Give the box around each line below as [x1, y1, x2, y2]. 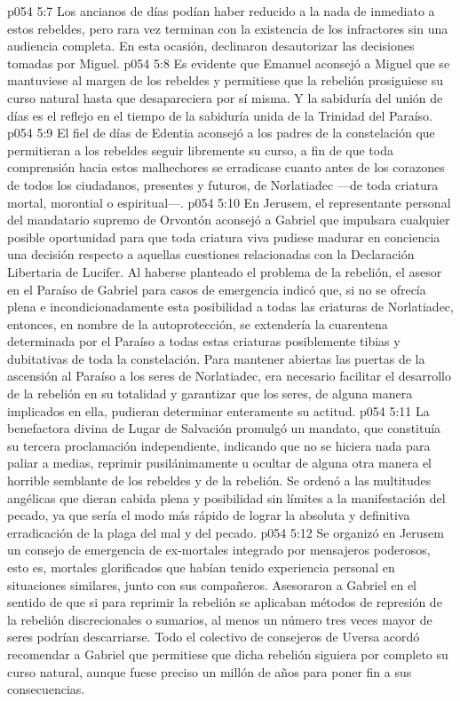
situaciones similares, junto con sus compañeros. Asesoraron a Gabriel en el [7, 575, 417, 594]
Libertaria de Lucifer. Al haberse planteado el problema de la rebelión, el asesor [7, 262, 442, 280]
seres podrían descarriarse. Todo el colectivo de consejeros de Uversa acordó [7, 627, 420, 646]
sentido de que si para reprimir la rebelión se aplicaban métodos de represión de [7, 593, 442, 611]
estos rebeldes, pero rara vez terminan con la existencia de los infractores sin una [7, 19, 448, 37]
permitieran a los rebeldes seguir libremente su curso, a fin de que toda [7, 140, 393, 159]
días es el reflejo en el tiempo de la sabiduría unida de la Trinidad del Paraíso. [7, 106, 433, 124]
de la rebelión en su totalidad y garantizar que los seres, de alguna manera [7, 384, 413, 403]
